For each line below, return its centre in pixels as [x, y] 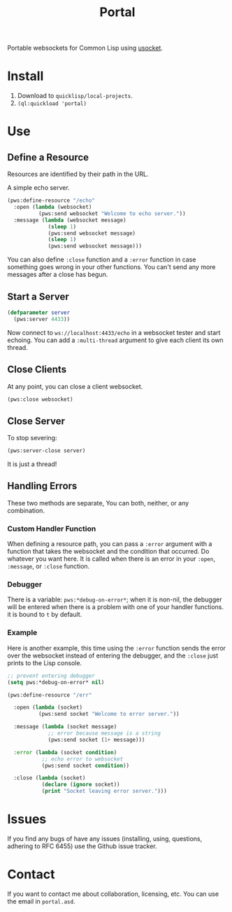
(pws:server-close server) [46, 451]
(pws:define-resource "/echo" [51, 200]
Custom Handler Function [52, 529]
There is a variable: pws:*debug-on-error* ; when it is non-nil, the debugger [115, 599]
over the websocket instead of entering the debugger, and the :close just [113, 655]
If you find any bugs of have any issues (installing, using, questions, [105, 838]
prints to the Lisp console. [45, 662]
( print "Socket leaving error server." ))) [104, 791]
